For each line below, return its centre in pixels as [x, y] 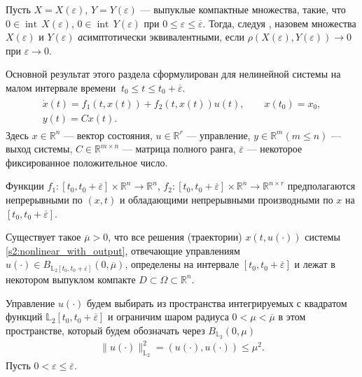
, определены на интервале [182, 264]
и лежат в [315, 264]
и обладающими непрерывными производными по [226, 200]
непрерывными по [44, 200]
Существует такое [43, 237]
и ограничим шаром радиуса [168, 316]
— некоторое [274, 149]
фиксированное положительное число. [87, 162]
